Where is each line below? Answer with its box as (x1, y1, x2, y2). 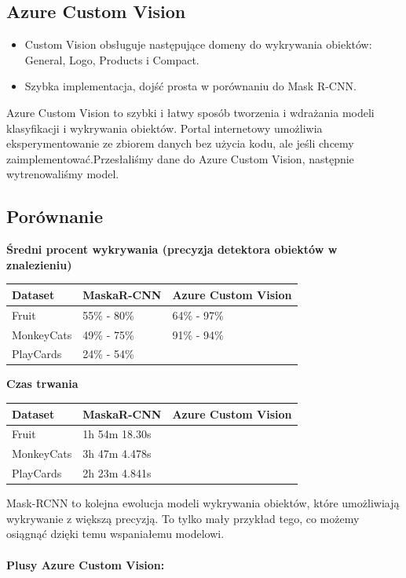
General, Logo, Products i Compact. (24, 51, 199, 68)
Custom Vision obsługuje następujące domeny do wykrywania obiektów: (24, 36, 372, 53)
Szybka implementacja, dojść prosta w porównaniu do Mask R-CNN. (24, 78, 357, 94)
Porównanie (6, 204, 104, 229)
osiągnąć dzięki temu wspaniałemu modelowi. (6, 525, 225, 542)
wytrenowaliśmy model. (6, 166, 119, 182)
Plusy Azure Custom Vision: (6, 556, 165, 573)
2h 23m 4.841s (82, 465, 152, 481)
